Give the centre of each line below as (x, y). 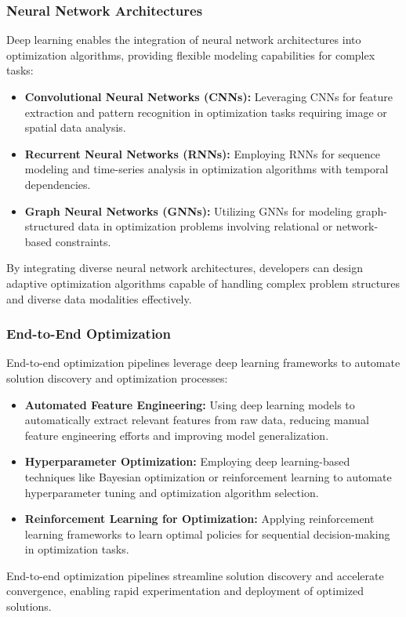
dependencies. (58, 184)
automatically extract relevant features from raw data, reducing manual (197, 420)
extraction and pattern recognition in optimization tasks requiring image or (206, 112)
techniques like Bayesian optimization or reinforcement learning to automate (208, 476)
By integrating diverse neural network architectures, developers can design (185, 268)
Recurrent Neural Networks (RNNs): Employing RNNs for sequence (202, 153)
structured (49, 226)
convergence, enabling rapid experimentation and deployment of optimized (185, 591)
